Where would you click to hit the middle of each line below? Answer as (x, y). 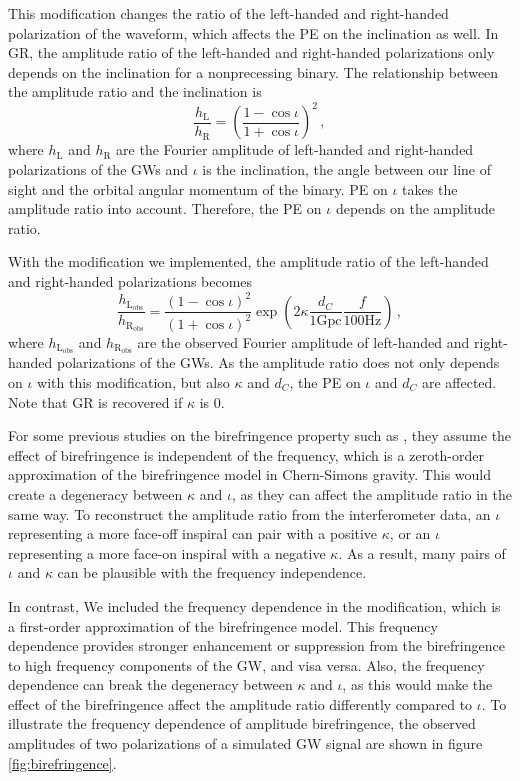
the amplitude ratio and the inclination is (135, 91)
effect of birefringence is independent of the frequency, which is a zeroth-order (246, 454)
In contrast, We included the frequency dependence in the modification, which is (254, 605)
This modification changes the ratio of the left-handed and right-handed (228, 13)
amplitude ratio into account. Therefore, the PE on (165, 208)
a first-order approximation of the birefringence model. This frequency (223, 625)
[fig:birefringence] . (62, 762)
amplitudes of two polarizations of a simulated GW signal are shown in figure (245, 743)
